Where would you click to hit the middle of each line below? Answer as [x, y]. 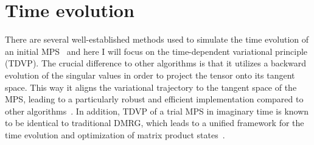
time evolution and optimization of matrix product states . [115, 134]
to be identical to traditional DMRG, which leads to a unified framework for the [155, 123]
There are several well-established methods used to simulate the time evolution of [157, 39]
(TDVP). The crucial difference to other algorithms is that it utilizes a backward [156, 63]
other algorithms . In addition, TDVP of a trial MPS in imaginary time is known [157, 111]
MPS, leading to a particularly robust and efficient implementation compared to [154, 99]
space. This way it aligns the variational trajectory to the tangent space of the [151, 87]
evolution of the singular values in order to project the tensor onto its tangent [150, 75]
